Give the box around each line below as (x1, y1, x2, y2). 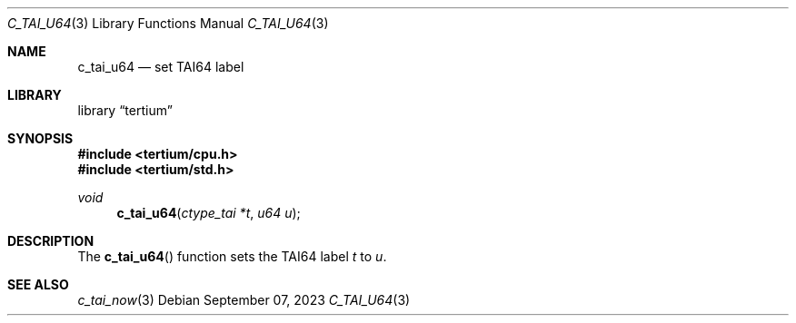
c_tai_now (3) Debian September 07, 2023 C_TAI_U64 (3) (77, 292, 411, 308)
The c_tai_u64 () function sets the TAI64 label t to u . (77, 249, 387, 264)
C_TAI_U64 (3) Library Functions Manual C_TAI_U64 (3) (7, 15, 329, 31)
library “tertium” (77, 103, 173, 118)
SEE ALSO (7, 277, 69, 292)
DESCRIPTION (7, 233, 95, 249)
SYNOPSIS (7, 131, 74, 146)
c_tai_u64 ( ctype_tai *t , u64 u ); (116, 205, 301, 220)
